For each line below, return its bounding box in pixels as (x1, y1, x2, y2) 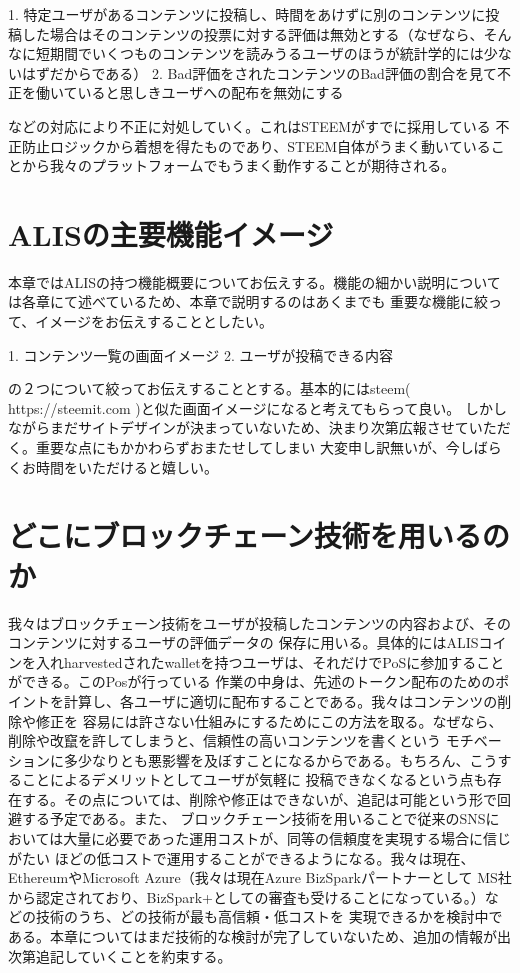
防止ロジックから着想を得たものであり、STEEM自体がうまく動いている (21, 135, 491, 156)
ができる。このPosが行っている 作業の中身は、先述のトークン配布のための (8, 671, 496, 692)
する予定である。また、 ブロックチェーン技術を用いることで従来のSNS (21, 808, 486, 829)
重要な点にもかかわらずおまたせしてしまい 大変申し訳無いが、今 (35, 437, 460, 458)
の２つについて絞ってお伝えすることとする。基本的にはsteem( (8, 378, 411, 399)
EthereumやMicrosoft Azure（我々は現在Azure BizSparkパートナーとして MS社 (8, 867, 512, 888)
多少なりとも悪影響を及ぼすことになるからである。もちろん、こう (63, 749, 498, 770)
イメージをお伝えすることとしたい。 (35, 311, 274, 332)
